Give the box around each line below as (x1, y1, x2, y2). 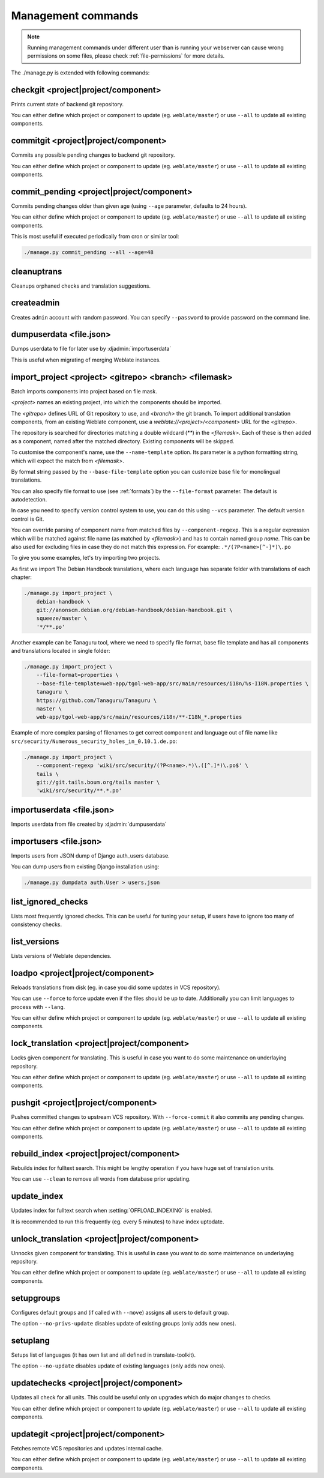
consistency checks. (11, 921, 62, 928)
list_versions (11, 936, 59, 946)
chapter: (11, 574, 32, 581)
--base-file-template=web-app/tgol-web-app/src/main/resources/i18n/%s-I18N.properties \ (36, 680, 309, 687)
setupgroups (11, 1293, 61, 1303)
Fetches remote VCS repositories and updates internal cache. (11, 1445, 163, 1452)
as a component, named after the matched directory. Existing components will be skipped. (11, 437, 235, 444)
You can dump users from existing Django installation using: (11, 863, 160, 870)
